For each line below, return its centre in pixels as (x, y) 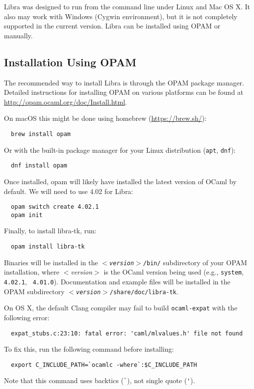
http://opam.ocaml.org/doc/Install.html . (66, 101)
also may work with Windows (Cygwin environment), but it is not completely (121, 16)
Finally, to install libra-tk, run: (50, 231)
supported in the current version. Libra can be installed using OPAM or (112, 26)
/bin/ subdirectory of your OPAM (195, 262)
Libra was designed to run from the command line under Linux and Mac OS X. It (127, 6)
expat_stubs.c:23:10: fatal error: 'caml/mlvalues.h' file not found (127, 333)
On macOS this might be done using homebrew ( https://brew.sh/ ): (105, 118)
